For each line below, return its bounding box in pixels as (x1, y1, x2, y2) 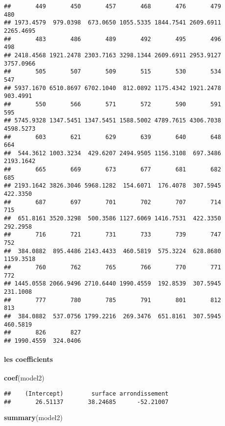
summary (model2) (4, 412, 63, 423)
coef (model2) (4, 373, 45, 383)
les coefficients (4, 354, 53, 364)
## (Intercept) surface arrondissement (4, 390, 169, 397)
